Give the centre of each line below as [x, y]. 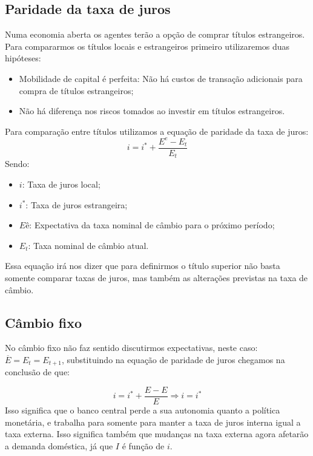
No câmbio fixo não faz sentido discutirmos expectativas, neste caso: [131, 348]
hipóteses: [23, 58]
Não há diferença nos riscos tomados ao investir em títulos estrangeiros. [152, 111]
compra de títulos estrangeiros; [76, 90]
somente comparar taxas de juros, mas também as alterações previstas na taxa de [156, 277]
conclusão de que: [38, 372]
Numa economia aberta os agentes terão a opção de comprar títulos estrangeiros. [155, 34]
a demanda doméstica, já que [59, 445]
